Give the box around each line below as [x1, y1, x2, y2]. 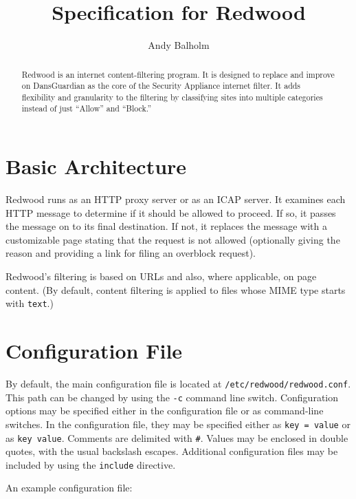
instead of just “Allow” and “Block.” [21, 103, 152, 114]
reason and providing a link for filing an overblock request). [5, 246, 256, 260]
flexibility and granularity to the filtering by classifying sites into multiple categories [21, 91, 323, 103]
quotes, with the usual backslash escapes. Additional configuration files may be [5, 444, 338, 458]
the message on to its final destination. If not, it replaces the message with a [5, 219, 327, 233]
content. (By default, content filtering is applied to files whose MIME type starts [5, 282, 346, 297]
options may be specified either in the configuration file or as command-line [5, 403, 324, 418]
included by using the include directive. [5, 457, 176, 471]
